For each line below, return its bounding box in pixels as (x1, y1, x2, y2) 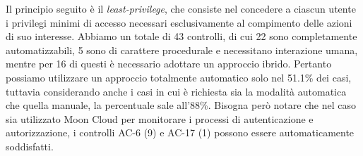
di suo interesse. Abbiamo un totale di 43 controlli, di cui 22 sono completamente (6, 29, 357, 44)
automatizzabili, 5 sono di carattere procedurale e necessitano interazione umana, (6, 42, 358, 57)
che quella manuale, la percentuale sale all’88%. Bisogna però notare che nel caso (6, 98, 356, 112)
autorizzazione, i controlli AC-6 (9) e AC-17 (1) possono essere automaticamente (6, 125, 355, 140)
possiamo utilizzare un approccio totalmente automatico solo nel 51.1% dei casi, (6, 70, 352, 84)
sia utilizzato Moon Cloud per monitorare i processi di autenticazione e (6, 111, 314, 126)
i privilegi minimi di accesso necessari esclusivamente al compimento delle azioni (6, 15, 352, 30)
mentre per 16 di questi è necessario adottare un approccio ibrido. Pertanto (6, 56, 332, 71)
